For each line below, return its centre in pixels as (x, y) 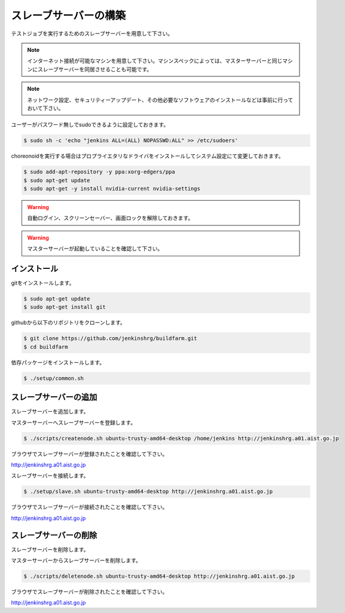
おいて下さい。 (45, 108)
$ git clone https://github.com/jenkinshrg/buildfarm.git (110, 338)
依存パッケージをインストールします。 (58, 362)
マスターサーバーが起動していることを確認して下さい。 (95, 249)
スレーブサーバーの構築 (68, 16)
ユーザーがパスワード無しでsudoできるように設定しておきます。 (90, 125)
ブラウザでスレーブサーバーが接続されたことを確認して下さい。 (89, 507)
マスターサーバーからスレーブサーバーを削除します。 (76, 560)
